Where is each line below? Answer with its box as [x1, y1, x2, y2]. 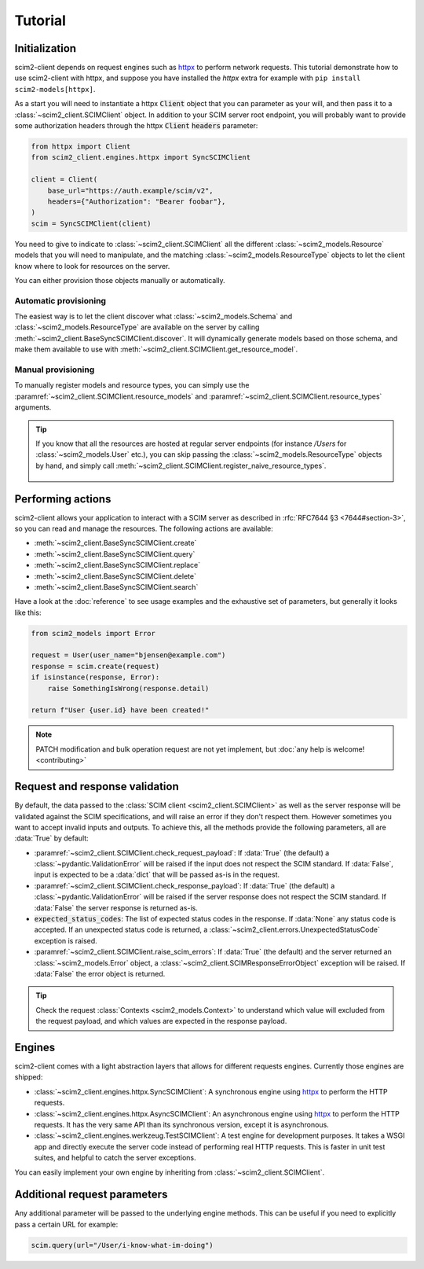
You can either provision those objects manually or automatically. [14, 275, 225, 285]
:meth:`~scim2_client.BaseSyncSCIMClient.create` [34, 539, 197, 548]
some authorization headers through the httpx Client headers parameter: [14, 121, 258, 131]
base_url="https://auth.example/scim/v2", [47, 186, 214, 195]
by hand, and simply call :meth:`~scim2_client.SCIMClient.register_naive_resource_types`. [35, 461, 327, 470]
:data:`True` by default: [14, 833, 90, 843]
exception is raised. [34, 936, 97, 945]
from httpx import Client [31, 142, 131, 151]
